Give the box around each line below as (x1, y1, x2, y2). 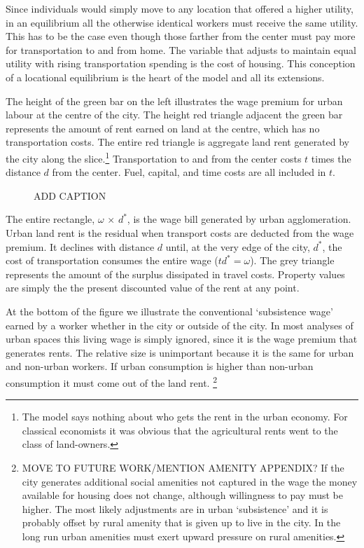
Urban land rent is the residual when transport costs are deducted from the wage (6, 225, 354, 240)
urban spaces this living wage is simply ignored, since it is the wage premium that (6, 331, 358, 346)
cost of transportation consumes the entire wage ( (6, 253, 218, 268)
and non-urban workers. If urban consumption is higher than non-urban (6, 359, 314, 374)
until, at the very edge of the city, (165, 239, 310, 254)
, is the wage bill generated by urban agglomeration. (127, 212, 351, 226)
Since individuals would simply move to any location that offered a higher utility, (6, 1, 353, 15)
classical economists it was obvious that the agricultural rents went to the (22, 423, 338, 437)
